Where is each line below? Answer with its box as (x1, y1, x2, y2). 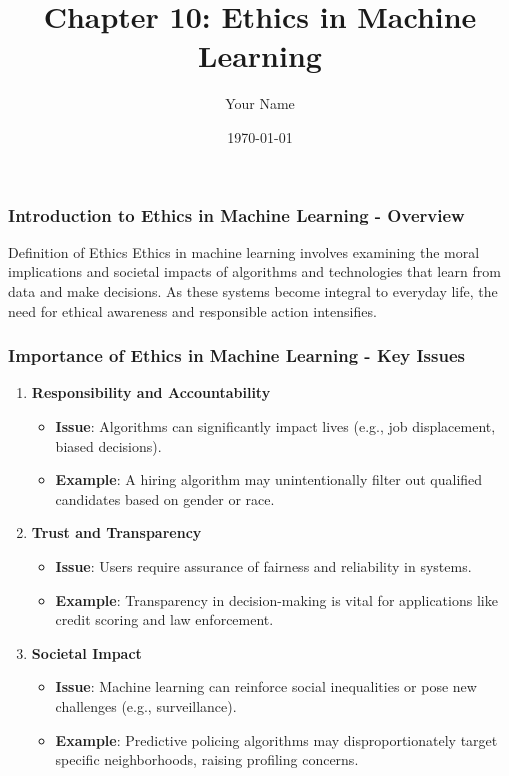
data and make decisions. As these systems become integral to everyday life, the (8, 280, 498, 301)
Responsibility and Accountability (31, 382, 271, 403)
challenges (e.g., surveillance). (55, 695, 237, 716)
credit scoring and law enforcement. (55, 609, 274, 630)
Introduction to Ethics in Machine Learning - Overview (8, 202, 465, 227)
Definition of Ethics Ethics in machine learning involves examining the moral (8, 241, 480, 262)
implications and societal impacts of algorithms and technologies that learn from (8, 261, 501, 282)
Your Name (225, 93, 295, 114)
